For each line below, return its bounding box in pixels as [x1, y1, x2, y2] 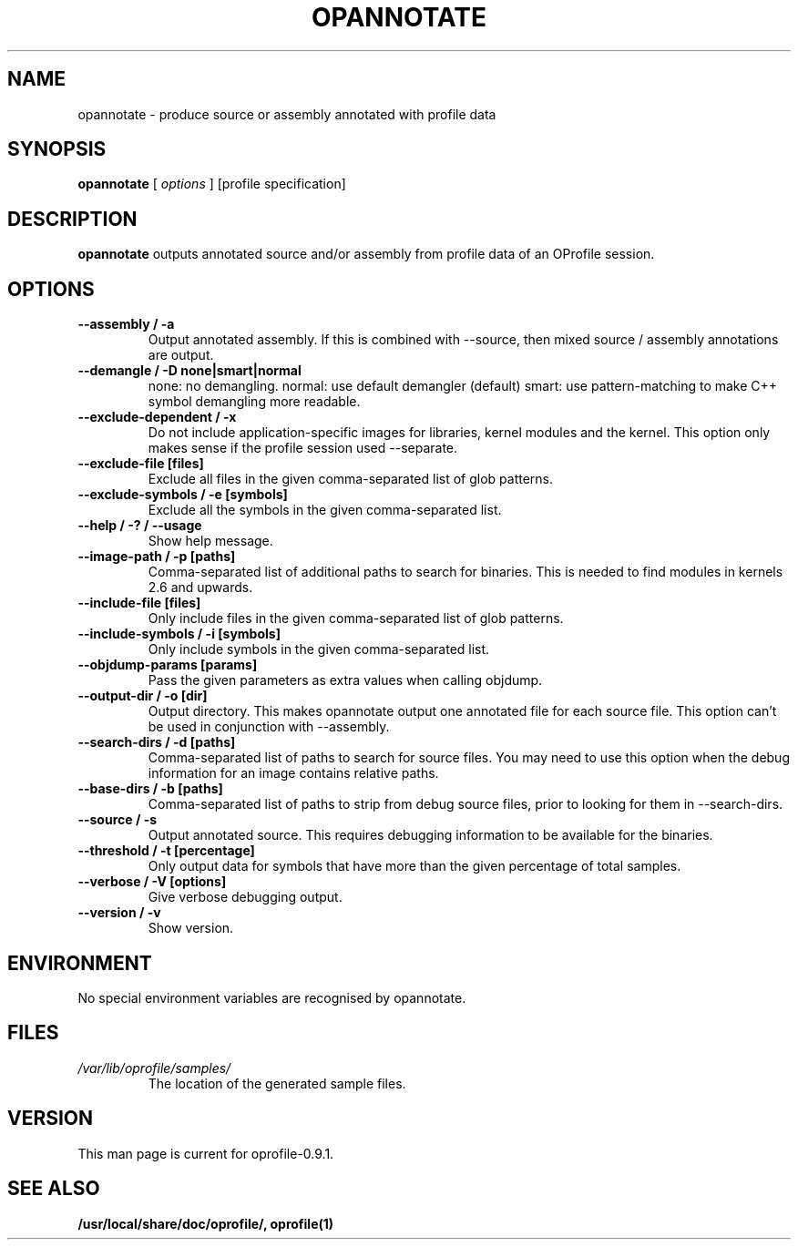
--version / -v [77, 905, 161, 921]
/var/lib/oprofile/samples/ [77, 1059, 231, 1076]
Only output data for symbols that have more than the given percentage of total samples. [148, 858, 681, 874]
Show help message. [148, 533, 273, 549]
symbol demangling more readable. [148, 394, 361, 410]
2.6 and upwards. [148, 579, 253, 596]
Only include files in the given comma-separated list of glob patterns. [148, 610, 564, 627]
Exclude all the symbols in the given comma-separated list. [148, 502, 502, 518]
